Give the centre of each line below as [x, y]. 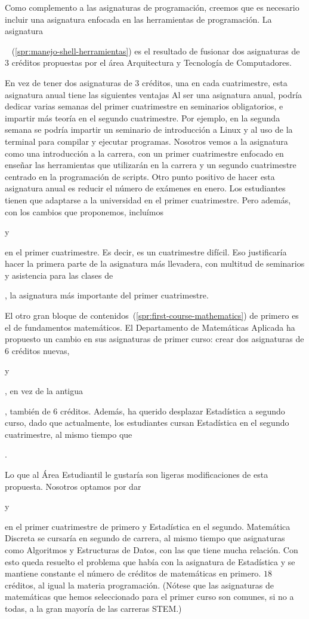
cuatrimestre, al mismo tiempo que [69, 434]
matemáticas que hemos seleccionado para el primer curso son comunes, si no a [149, 597]
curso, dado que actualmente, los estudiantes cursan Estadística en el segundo [147, 423]
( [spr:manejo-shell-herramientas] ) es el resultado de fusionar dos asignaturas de [156, 51]
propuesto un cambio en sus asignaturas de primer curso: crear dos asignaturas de [154, 339]
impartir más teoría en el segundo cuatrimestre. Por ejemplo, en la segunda [143, 118]
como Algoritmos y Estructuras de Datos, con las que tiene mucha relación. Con [152, 549]
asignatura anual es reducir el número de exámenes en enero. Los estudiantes [145, 188]
